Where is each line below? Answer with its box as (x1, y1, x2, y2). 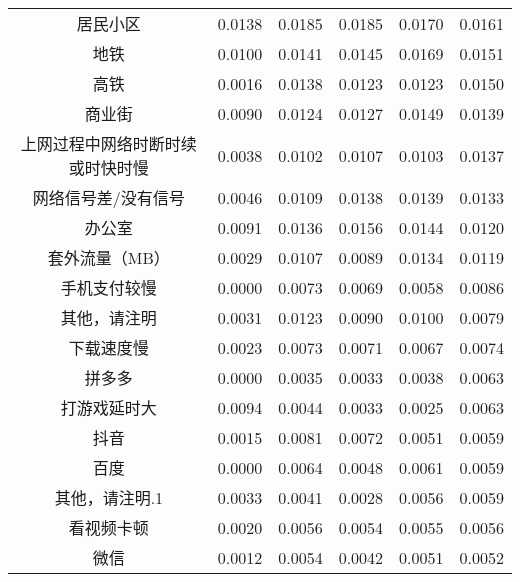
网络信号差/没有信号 (32, 186, 185, 209)
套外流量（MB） (47, 246, 170, 269)
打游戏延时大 (60, 396, 157, 419)
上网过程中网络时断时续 (20, 132, 197, 155)
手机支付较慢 (60, 276, 157, 299)
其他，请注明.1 (54, 486, 164, 509)
